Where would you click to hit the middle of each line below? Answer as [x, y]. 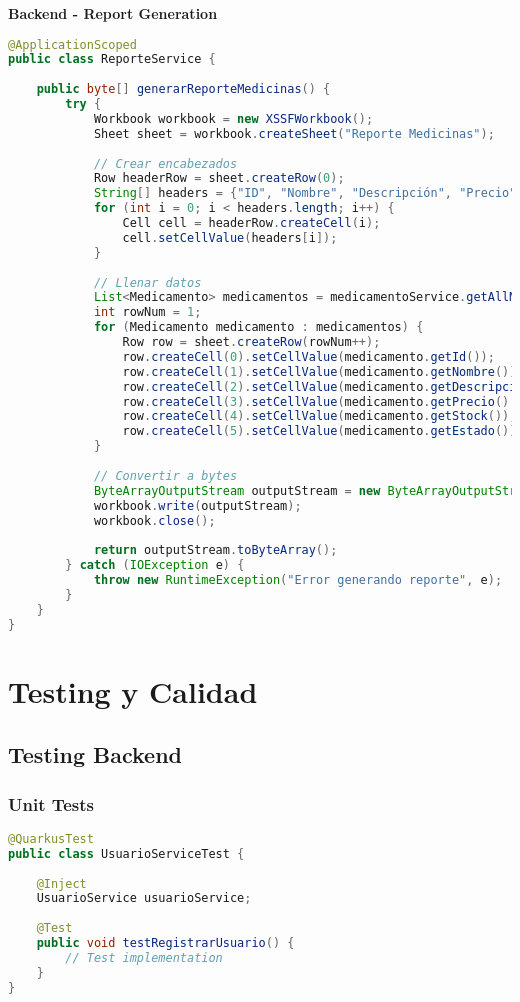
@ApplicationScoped [72, 44]
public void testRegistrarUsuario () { [165, 943]
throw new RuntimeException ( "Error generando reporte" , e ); [298, 580]
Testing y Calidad [133, 690]
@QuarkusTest [51, 838]
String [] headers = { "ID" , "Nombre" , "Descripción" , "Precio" [305, 193]
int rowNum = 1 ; [147, 312]
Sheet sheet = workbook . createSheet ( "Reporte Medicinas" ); [294, 133]
